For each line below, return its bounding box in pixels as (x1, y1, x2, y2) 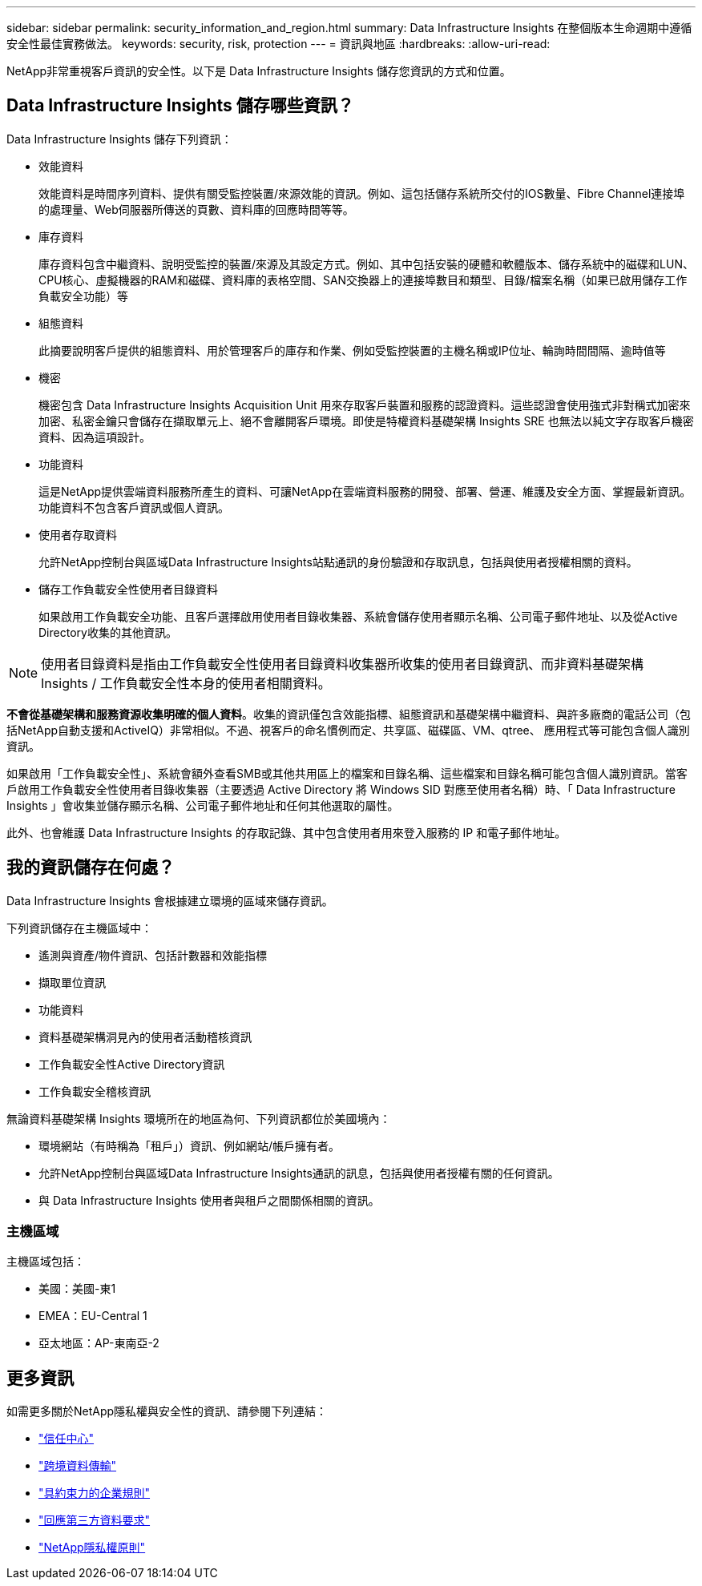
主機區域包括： (6, 1254, 85, 1269)
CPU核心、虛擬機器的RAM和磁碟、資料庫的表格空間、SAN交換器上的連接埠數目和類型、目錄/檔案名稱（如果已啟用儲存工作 (38, 272, 688, 287)
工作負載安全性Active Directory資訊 (38, 1057, 225, 1071)
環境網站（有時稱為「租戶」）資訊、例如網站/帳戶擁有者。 (38, 1138, 341, 1153)
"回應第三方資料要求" (38, 1513, 151, 1528)
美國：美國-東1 (38, 1282, 116, 1296)
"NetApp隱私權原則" (38, 1540, 146, 1555)
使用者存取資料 (38, 527, 117, 541)
